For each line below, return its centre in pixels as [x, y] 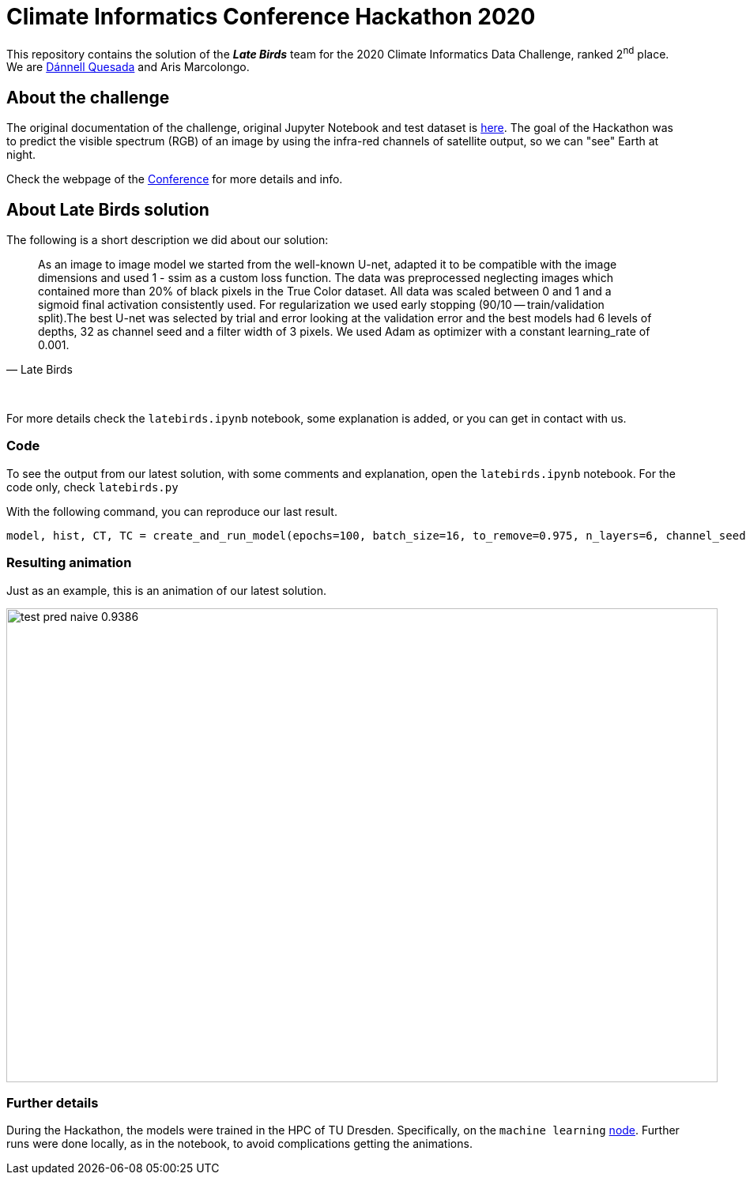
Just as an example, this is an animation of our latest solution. [167, 590]
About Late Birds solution [108, 209]
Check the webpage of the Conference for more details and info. [175, 179]
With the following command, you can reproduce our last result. [172, 511]
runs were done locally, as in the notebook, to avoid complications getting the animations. [239, 1144]
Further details [53, 1102]
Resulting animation [69, 563]
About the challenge [88, 97]
